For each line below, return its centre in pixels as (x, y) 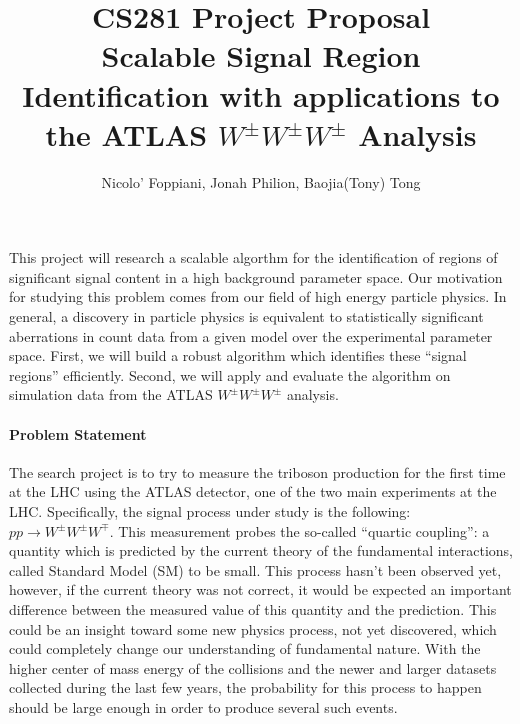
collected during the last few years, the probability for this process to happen (245, 687)
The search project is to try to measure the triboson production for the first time (257, 471)
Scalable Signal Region (261, 55)
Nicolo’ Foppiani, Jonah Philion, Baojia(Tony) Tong (261, 181)
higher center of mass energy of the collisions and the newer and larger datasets (253, 667)
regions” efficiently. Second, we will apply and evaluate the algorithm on (230, 374)
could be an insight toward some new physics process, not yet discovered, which (253, 628)
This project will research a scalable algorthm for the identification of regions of (253, 257)
